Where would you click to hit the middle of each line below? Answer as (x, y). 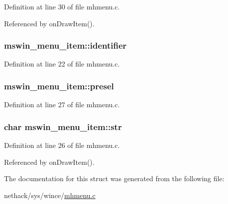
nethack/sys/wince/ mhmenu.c (50, 195)
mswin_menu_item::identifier (65, 45)
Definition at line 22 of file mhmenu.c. (62, 64)
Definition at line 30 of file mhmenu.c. (62, 6)
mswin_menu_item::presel (59, 86)
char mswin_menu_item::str (63, 126)
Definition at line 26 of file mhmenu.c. (62, 145)
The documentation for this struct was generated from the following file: (114, 178)
